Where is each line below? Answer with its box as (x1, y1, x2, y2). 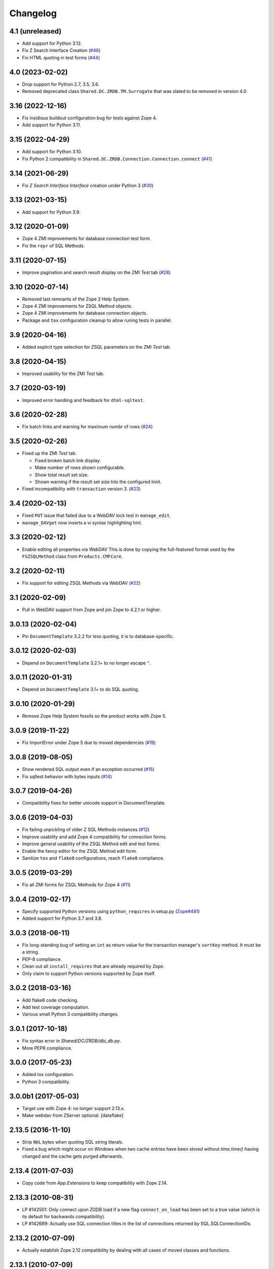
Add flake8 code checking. (22, 997, 79, 1003)
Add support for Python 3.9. (22, 209, 81, 215)
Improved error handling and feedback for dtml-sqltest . (22, 397, 145, 403)
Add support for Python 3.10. (22, 149, 82, 155)
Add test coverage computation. (22, 1004, 90, 1010)
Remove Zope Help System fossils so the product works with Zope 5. (22, 713, 167, 719)
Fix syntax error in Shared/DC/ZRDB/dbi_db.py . (22, 1038, 121, 1044)
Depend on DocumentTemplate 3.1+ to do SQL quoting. (22, 686, 140, 692)
